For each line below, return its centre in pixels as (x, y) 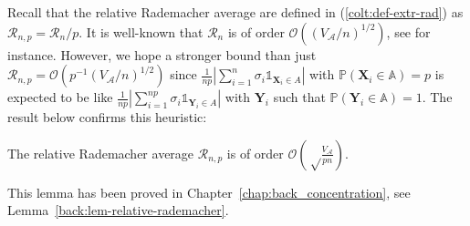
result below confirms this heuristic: (107, 117)
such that (299, 97)
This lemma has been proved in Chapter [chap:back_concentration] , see (209, 192)
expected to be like (60, 97)
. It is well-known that (141, 31)
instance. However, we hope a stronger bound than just (162, 54)
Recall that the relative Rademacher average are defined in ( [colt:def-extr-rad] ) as (235, 12)
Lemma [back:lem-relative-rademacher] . (118, 210)
